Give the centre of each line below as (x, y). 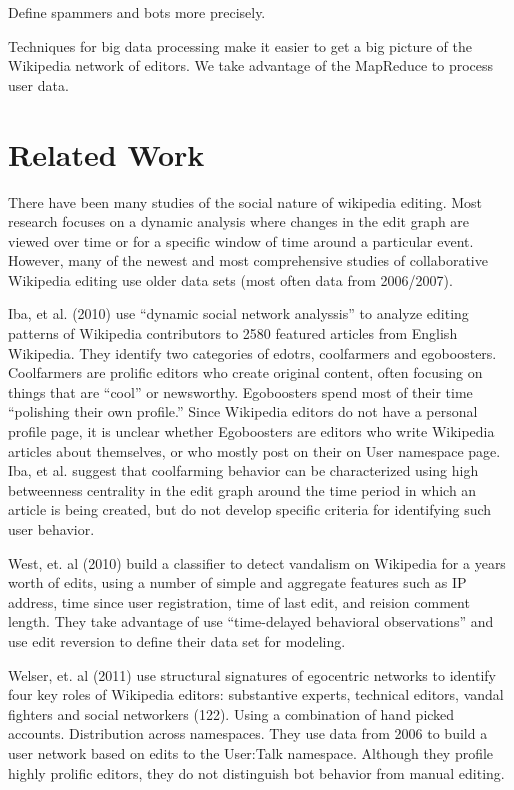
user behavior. (51, 529)
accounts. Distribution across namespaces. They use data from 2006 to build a (248, 733)
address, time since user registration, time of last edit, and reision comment (239, 601)
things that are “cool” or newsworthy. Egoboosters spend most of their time (240, 391)
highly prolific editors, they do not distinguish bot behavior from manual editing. (256, 772)
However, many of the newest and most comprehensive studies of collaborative (248, 260)
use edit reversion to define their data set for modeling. (177, 640)
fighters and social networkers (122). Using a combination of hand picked (231, 713)
